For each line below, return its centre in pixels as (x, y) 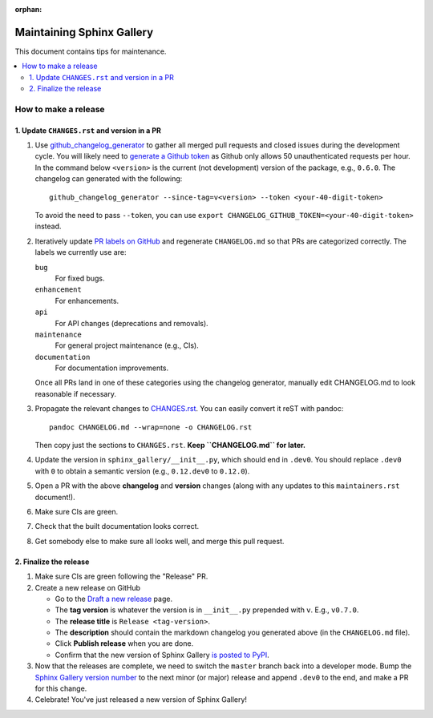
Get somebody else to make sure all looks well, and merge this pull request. (160, 541)
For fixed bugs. (80, 278)
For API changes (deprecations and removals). (132, 323)
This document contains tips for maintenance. (91, 51)
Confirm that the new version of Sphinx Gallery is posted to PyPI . (162, 655)
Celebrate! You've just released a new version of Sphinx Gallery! (141, 700)
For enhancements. (87, 301)
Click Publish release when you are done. (124, 643)
